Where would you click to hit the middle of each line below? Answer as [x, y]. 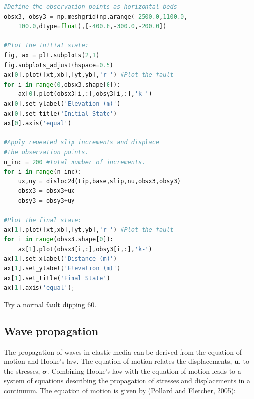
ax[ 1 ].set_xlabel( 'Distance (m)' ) [61, 259]
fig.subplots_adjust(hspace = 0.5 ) [59, 65]
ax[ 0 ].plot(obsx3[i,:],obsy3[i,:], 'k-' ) [85, 94]
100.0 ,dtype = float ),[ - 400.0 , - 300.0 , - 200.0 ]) [92, 26]
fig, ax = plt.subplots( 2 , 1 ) [52, 55]
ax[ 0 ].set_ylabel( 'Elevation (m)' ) [62, 104]
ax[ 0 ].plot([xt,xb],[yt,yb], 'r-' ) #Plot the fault [89, 75]
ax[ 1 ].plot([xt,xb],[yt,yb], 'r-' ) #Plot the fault [89, 230]
